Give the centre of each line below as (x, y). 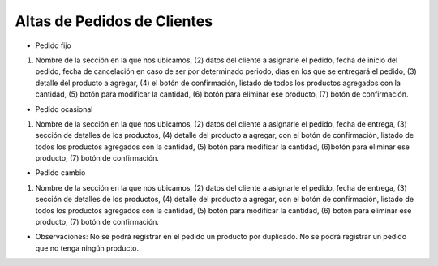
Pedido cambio (60, 173)
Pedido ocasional (64, 109)
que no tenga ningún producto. (87, 248)
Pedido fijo (54, 45)
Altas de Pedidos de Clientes (114, 21)
